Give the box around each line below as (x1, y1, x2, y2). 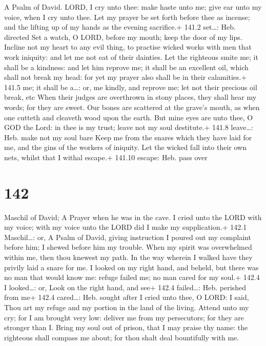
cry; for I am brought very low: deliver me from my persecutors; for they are (4, 312, 244, 322)
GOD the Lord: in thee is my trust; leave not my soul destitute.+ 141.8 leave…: (4, 122, 253, 133)
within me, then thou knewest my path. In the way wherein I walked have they (4, 252, 253, 262)
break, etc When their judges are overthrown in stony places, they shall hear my (4, 92, 257, 102)
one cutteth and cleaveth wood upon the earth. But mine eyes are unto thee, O (4, 112, 253, 122)
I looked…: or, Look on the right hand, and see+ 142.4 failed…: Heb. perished (4, 282, 246, 292)
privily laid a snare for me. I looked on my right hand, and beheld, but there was (4, 262, 259, 272)
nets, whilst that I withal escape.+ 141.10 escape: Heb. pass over (4, 152, 208, 162)
